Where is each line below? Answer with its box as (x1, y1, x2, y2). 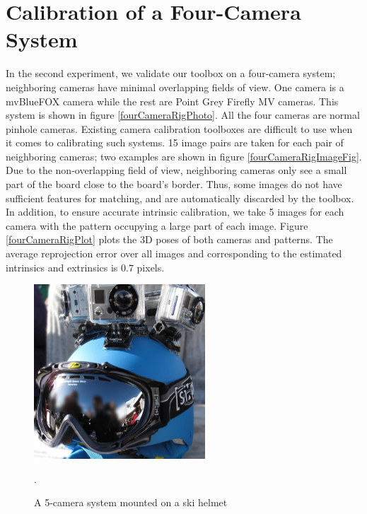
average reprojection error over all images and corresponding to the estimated (6, 246, 342, 261)
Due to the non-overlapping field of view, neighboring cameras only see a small (6, 163, 347, 177)
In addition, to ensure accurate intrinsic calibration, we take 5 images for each (6, 204, 344, 219)
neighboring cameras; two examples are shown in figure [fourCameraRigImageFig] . (6, 148, 362, 163)
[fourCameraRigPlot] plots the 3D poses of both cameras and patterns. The (6, 232, 333, 247)
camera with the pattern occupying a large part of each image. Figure (6, 218, 308, 233)
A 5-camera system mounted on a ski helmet (34, 495, 228, 510)
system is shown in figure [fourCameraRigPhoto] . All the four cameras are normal (6, 107, 360, 122)
